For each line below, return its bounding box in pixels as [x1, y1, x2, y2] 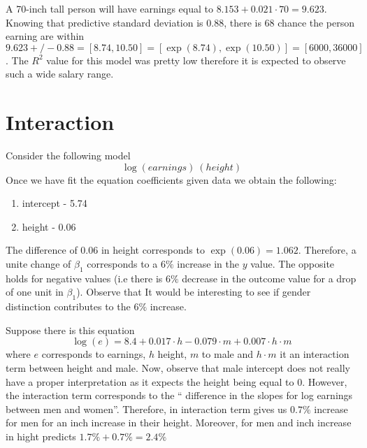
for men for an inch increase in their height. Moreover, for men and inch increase [6, 415, 352, 430]
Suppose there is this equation [6, 322, 135, 337]
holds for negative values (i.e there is [6, 270, 163, 285]
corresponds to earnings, [41, 347, 146, 361]
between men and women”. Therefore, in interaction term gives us [6, 401, 287, 416]
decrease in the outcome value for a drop [182, 270, 357, 285]
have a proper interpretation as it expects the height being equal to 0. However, [6, 374, 347, 389]
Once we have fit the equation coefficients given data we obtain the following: [6, 172, 337, 187]
